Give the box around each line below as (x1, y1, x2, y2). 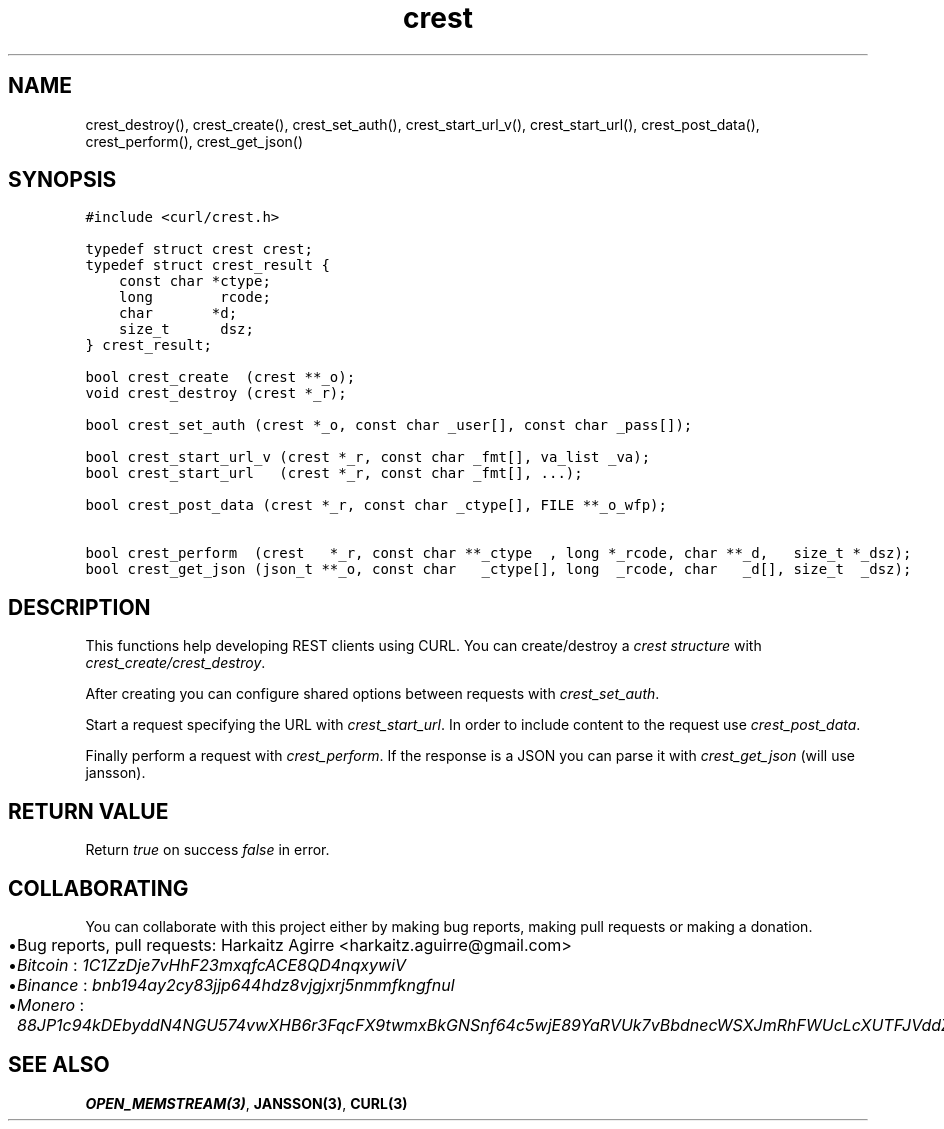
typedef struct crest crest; (85, 241, 313, 258)
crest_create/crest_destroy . (85, 654, 266, 672)
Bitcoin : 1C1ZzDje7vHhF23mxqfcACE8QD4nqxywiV (17, 954, 407, 975)
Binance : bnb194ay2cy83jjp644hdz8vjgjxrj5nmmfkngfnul (17, 974, 455, 995)
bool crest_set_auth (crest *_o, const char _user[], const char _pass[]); (85, 417, 693, 434)
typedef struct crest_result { (85, 257, 330, 274)
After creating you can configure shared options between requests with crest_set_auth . (85, 685, 660, 703)
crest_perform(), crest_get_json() (85, 132, 304, 150)
